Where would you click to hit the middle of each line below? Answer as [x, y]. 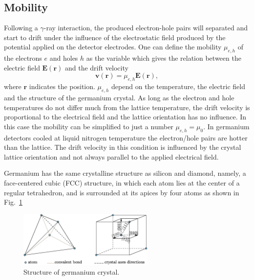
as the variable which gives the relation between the [164, 58]
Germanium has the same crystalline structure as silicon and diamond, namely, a [125, 173]
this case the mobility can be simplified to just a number [89, 126]
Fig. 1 [13, 202]
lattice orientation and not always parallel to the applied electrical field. [111, 156]
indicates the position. [62, 86]
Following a [21, 28]
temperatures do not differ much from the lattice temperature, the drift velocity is [127, 107]
